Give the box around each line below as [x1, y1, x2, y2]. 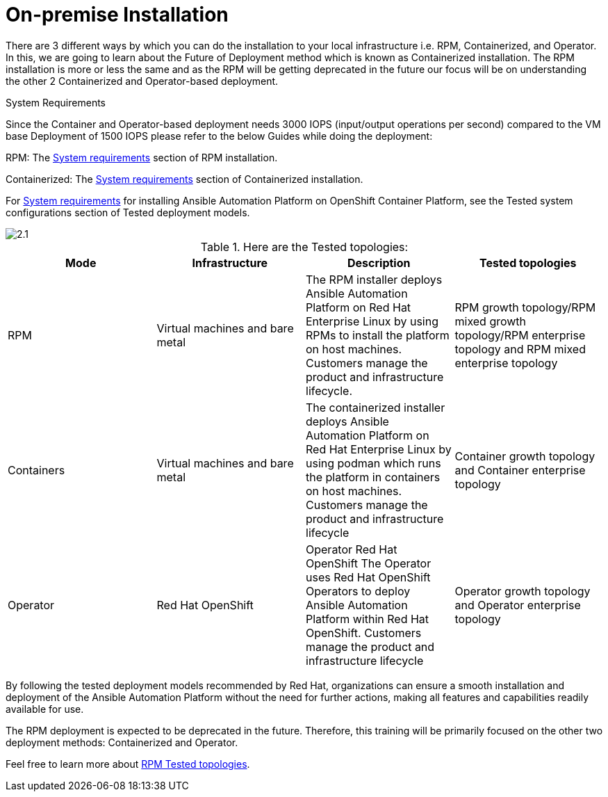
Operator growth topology [454, 583, 591, 598]
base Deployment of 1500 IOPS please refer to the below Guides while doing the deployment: [6, 129, 433, 142]
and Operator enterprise [454, 597, 581, 612]
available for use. [6, 702, 84, 715]
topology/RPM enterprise [454, 328, 586, 342]
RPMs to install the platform [306, 328, 450, 342]
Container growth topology [454, 449, 595, 463]
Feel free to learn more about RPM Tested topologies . [6, 757, 250, 770]
